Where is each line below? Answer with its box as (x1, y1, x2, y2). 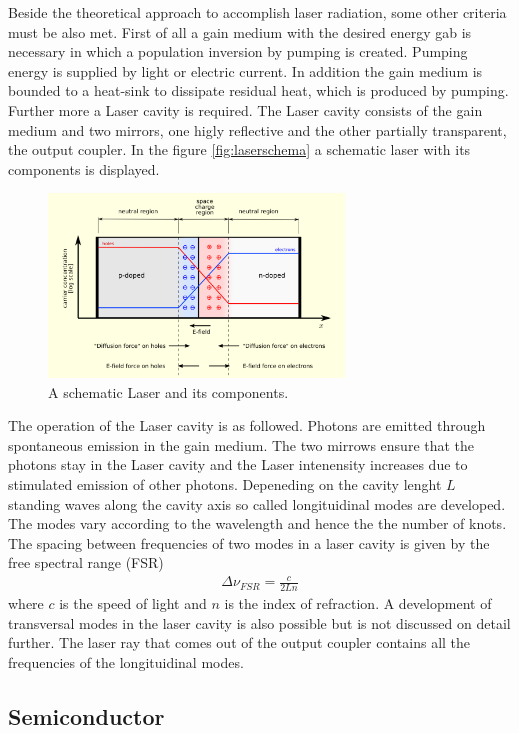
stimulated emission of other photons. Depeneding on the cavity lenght (8, 473, 442, 494)
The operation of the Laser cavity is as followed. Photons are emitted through (8, 415, 486, 436)
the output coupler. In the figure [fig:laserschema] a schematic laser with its (8, 139, 471, 160)
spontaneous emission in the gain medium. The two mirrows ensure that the (8, 434, 475, 455)
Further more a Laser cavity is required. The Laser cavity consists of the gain (8, 99, 483, 120)
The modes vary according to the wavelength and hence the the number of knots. (8, 513, 507, 534)
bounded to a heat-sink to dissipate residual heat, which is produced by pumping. (8, 80, 509, 101)
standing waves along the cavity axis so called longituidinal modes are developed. (8, 493, 506, 514)
